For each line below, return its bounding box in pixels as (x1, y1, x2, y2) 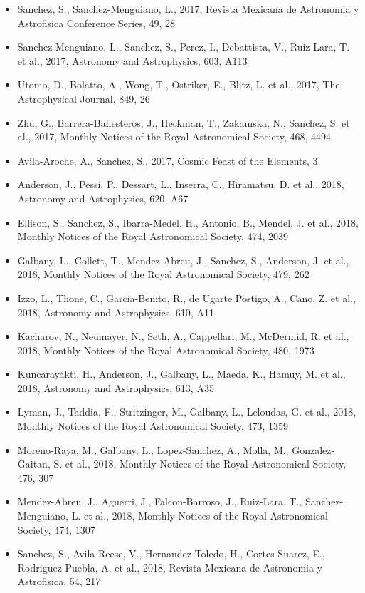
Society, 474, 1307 (17, 522, 95, 537)
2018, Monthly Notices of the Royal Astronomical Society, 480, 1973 (17, 342, 314, 357)
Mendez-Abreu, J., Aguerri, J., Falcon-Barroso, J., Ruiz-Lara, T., (17, 494, 302, 509)
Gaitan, (17, 456, 51, 471)
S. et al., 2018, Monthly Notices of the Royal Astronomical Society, (53, 456, 347, 471)
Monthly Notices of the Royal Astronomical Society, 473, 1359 (17, 418, 289, 433)
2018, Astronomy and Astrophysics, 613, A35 (17, 380, 214, 395)
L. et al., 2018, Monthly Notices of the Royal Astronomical (71, 508, 328, 523)
